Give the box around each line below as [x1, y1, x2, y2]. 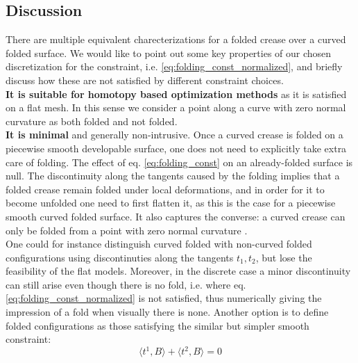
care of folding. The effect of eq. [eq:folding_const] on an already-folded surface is [6, 154, 353, 169]
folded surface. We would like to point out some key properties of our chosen [6, 45, 332, 60]
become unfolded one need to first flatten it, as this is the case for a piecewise [6, 195, 336, 210]
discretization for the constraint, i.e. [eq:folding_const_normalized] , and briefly [6, 59, 343, 74]
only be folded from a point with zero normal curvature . [6, 223, 248, 237]
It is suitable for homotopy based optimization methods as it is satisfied [6, 86, 347, 101]
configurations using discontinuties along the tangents [6, 250, 234, 264]
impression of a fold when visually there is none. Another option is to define [6, 305, 329, 319]
